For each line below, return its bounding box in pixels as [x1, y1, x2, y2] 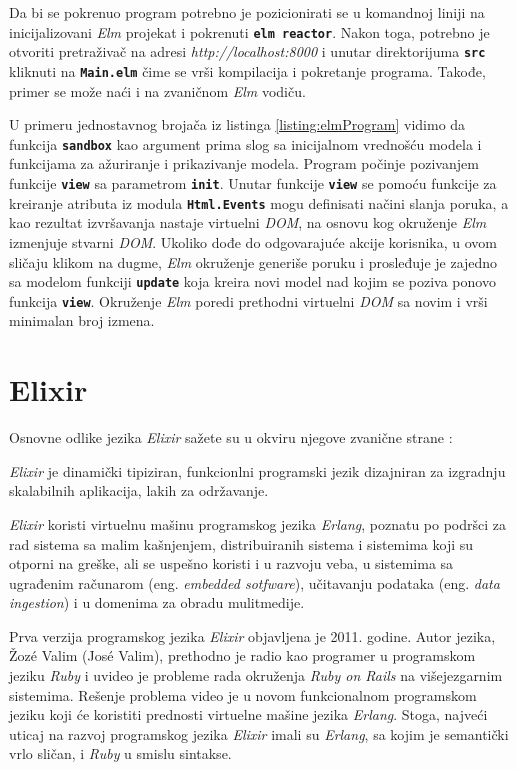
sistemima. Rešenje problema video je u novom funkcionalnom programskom [9, 684, 477, 705]
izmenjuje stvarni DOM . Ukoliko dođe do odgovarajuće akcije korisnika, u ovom [9, 231, 498, 252]
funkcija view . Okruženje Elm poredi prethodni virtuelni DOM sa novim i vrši [9, 290, 488, 311]
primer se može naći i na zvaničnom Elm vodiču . [9, 80, 306, 101]
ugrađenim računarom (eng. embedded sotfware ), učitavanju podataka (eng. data [9, 572, 500, 593]
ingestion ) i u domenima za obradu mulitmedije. [9, 592, 305, 613]
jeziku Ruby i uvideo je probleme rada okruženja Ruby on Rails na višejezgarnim [9, 665, 503, 686]
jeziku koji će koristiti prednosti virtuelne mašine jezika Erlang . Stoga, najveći [9, 704, 488, 725]
